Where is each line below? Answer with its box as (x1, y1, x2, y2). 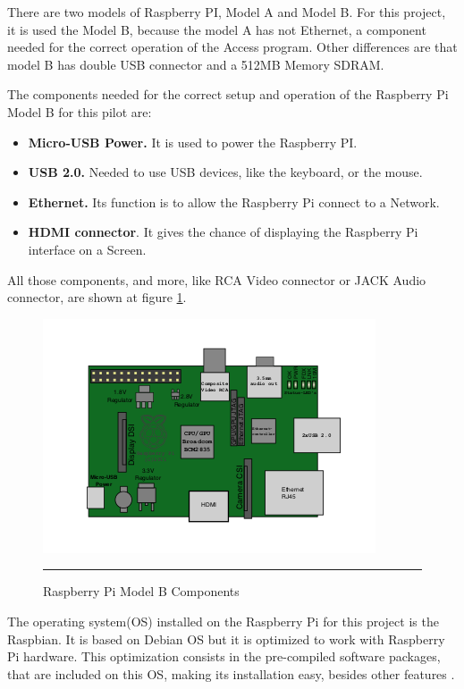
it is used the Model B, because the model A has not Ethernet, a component (7, 20, 426, 38)
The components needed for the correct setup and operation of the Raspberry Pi (7, 85, 449, 104)
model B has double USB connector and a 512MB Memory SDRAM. (7, 55, 384, 73)
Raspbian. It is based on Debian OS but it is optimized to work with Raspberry (7, 629, 445, 648)
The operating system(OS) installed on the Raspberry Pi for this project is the (7, 611, 439, 630)
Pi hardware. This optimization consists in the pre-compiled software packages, (7, 647, 441, 666)
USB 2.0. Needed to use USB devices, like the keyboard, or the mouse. (28, 163, 423, 181)
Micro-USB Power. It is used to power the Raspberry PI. (28, 132, 358, 151)
